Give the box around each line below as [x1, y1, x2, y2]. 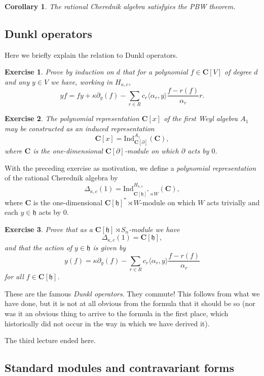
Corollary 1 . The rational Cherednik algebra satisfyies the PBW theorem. [5, 1, 236, 11]
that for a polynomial [123, 66, 188, 77]
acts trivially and [207, 197, 260, 207]
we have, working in [51, 76, 113, 87]
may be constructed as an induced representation [5, 123, 155, 133]
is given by [93, 242, 126, 252]
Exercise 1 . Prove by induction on [5, 66, 114, 77]
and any [5, 76, 30, 87]
